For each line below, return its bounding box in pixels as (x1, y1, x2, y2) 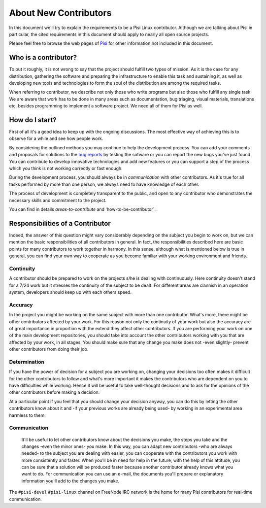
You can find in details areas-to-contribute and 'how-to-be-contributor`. (9, 206, 156, 212)
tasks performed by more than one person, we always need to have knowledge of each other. (9, 181, 199, 187)
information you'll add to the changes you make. (21, 478, 120, 484)
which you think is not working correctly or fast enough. (9, 166, 123, 171)
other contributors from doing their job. (9, 346, 89, 352)
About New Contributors (9, 7, 112, 18)
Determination (9, 358, 44, 365)
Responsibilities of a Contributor (9, 219, 111, 228)
